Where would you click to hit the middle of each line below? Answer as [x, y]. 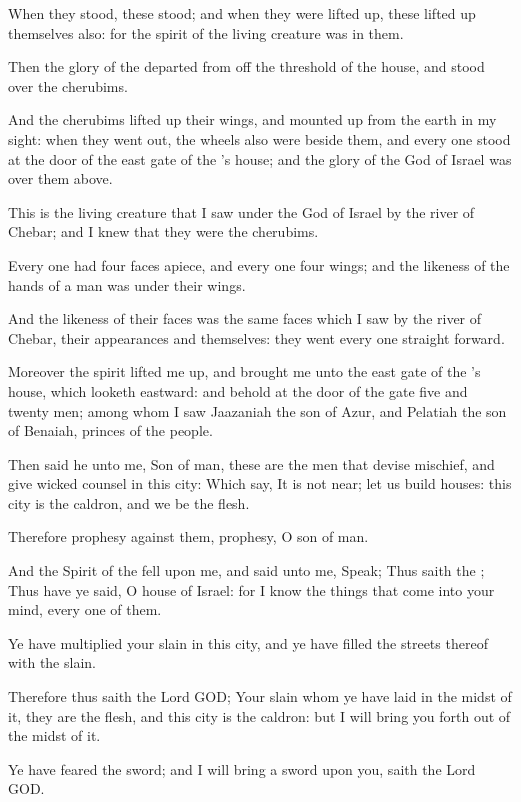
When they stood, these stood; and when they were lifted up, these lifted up [242, 13]
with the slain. [52, 662]
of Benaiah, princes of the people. [110, 430]
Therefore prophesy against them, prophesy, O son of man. [188, 536]
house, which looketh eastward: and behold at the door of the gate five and [238, 390]
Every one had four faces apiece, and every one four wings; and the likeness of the [259, 264]
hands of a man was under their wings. [127, 284]
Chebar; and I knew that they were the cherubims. [163, 231]
